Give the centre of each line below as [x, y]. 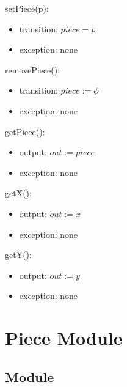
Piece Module [64, 338]
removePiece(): [33, 69]
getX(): [18, 193]
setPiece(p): [27, 8]
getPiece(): [25, 131]
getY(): [18, 255]
